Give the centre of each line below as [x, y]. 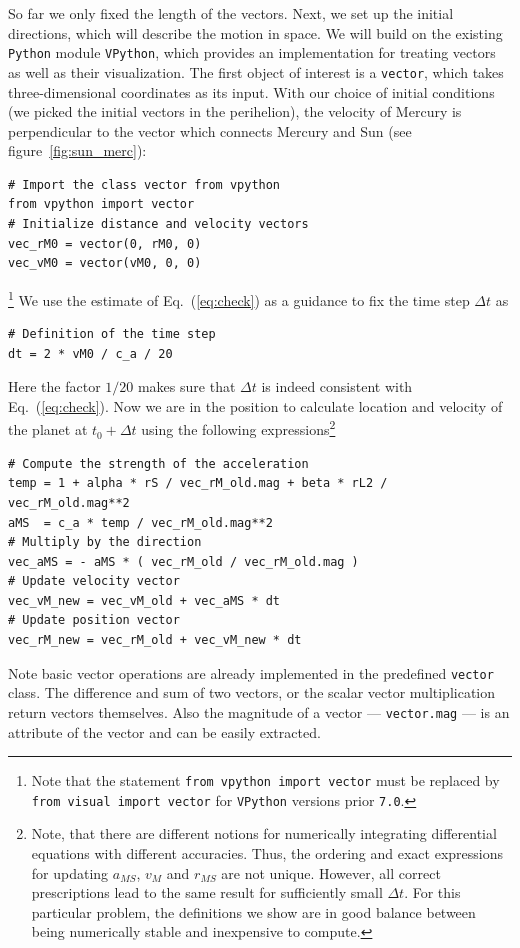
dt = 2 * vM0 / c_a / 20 [90, 353]
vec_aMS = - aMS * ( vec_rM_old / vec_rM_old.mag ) [183, 561]
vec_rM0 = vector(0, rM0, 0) [105, 243]
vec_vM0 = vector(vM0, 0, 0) [105, 263]
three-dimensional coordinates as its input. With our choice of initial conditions [251, 91]
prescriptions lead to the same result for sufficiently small [207, 892]
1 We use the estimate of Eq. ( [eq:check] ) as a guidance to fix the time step [239, 298]
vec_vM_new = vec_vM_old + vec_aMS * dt [144, 600]
